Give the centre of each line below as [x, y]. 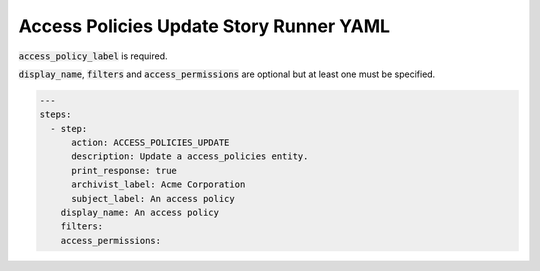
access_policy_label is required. [93, 56]
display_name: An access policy [140, 213]
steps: [55, 114]
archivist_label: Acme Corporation [158, 184]
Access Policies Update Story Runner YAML [204, 26]
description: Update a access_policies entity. [190, 156]
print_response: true [124, 170]
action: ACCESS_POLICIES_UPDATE [150, 143]
